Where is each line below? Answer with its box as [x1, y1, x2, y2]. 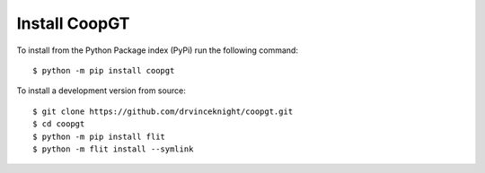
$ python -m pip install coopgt [32, 65, 175, 75]
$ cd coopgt [32, 119, 85, 129]
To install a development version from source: [16, 85, 186, 96]
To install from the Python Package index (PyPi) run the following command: [16, 45, 298, 56]
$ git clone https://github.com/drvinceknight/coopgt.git [32, 106, 294, 117]
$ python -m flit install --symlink [32, 143, 194, 154]
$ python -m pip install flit [32, 131, 166, 142]
